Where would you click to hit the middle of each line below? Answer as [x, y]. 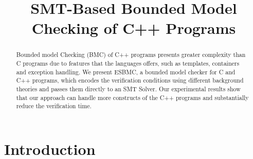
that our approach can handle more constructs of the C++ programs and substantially [132, 97]
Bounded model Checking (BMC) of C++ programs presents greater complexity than [131, 55]
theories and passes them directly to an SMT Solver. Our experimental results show [128, 88]
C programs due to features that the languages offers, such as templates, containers [128, 63]
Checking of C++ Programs [134, 28]
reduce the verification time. [54, 106]
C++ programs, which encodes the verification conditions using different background [130, 80]
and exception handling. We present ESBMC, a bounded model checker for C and [126, 72]
